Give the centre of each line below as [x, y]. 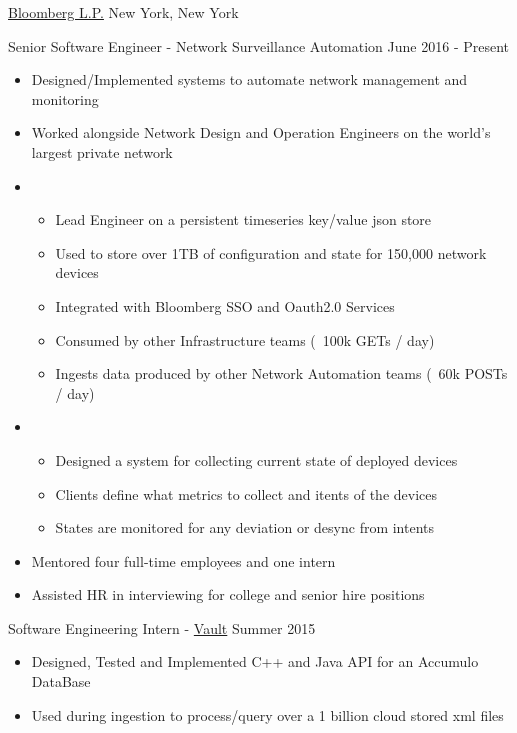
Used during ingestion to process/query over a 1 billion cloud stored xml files [267, 714]
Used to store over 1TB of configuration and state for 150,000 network [271, 252]
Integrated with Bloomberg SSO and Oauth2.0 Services [225, 305]
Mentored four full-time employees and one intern [183, 560]
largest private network [102, 151]
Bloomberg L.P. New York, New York [123, 12]
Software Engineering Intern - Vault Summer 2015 [162, 627]
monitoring [65, 98]
